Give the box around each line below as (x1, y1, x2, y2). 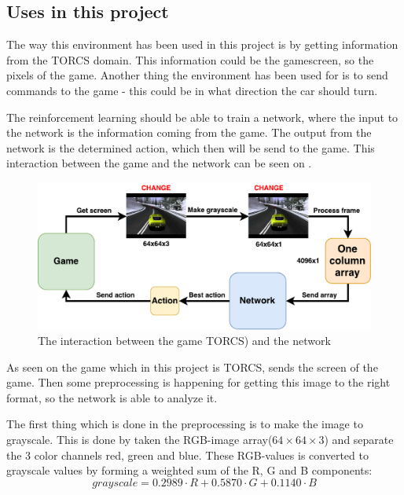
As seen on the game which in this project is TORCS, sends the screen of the (6, 358, 378, 375)
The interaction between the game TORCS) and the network (38, 332, 331, 349)
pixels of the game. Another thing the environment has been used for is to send (6, 67, 388, 83)
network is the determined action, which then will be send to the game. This (6, 139, 375, 156)
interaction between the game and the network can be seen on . (6, 155, 312, 171)
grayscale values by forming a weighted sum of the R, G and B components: (6, 462, 373, 478)
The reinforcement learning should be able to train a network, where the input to (6, 108, 398, 125)
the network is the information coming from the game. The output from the (6, 124, 372, 141)
